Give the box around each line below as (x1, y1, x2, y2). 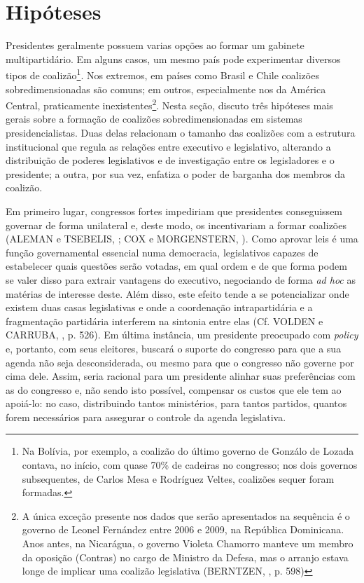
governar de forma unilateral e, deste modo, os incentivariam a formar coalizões (6, 217, 346, 232)
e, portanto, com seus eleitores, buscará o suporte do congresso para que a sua (6, 341, 342, 355)
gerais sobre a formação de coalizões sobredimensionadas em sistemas (6, 111, 302, 126)
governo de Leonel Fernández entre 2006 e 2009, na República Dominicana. (22, 522, 344, 537)
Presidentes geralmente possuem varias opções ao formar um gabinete (6, 38, 304, 53)
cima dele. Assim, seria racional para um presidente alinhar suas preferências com (6, 369, 356, 383)
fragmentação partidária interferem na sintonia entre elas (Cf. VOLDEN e (6, 313, 323, 328)
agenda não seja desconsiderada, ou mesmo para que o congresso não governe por (6, 355, 354, 369)
